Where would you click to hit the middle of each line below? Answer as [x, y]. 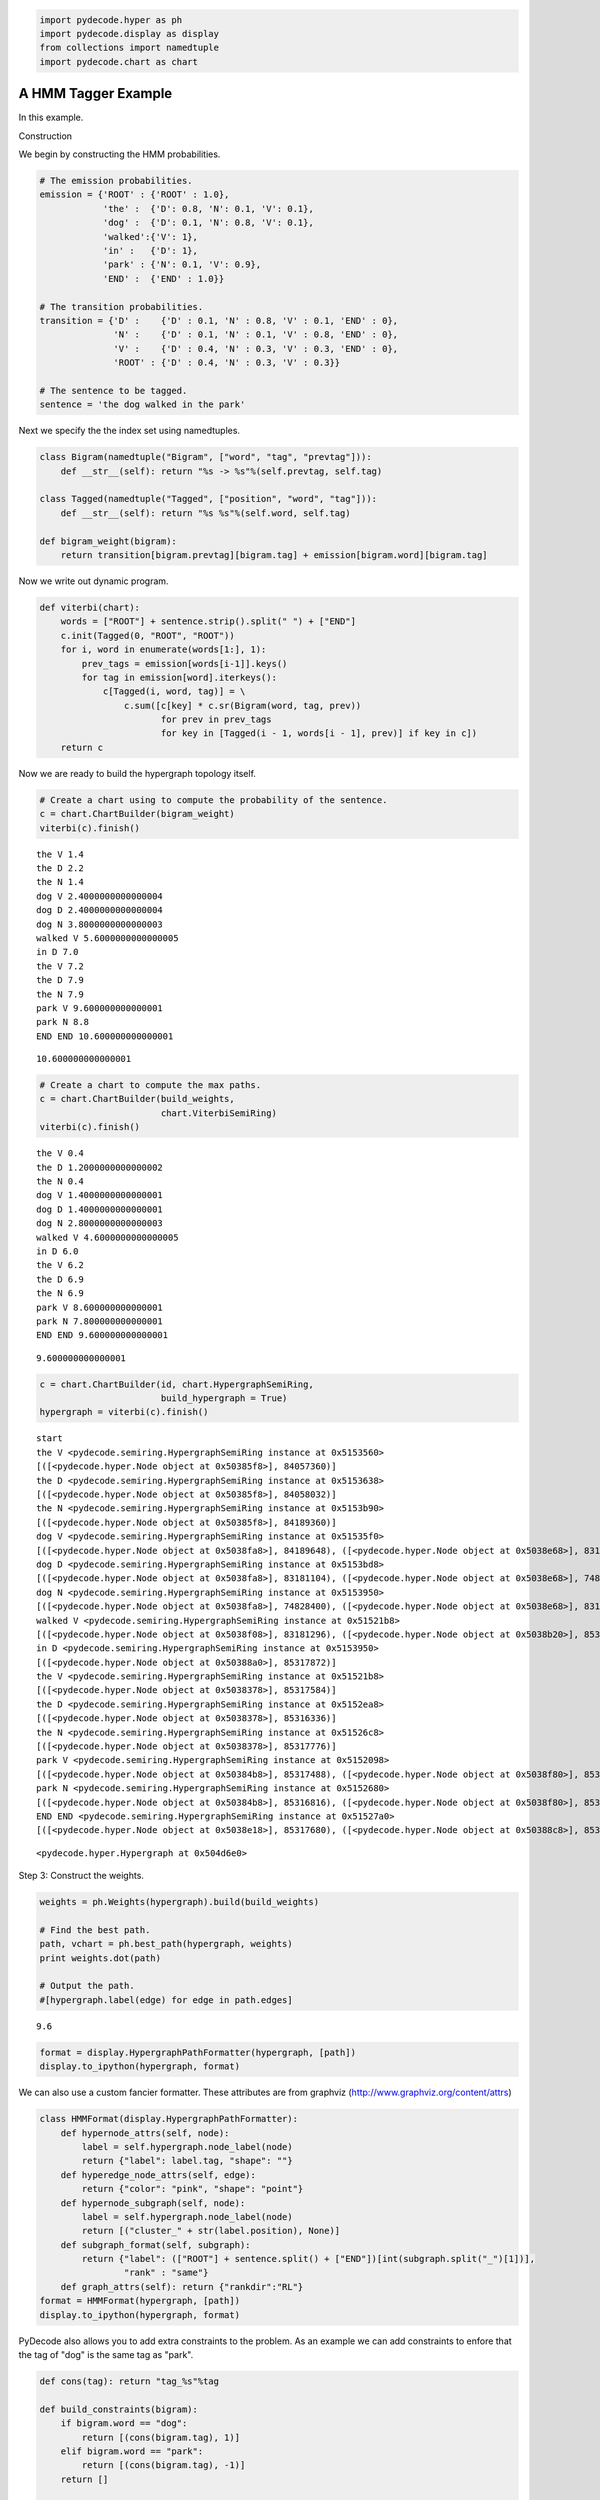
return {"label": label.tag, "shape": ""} [187, 2161]
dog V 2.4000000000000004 [100, 896]
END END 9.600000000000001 [102, 1335]
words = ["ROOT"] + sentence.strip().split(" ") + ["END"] [208, 621]
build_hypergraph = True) [224, 1398]
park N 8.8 [63, 1022]
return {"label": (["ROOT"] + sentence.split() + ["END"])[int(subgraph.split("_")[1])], [308, 2259]
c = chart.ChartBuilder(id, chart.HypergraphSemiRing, [176, 1384]
